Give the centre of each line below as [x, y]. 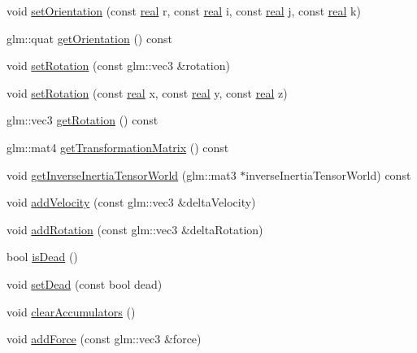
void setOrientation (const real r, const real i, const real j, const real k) [184, 11]
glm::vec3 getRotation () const [83, 120]
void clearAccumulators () [71, 311]
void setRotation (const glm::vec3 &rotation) [118, 65]
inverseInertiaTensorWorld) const [328, 174]
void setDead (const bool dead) [85, 283]
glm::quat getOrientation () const [89, 38]
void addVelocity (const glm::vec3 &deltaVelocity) [131, 202]
